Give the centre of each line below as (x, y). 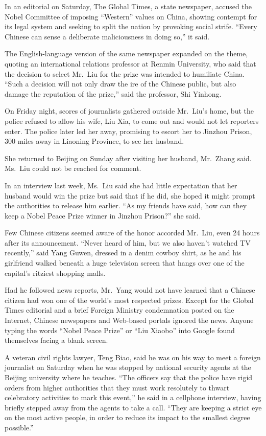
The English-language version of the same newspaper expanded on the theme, (126, 53)
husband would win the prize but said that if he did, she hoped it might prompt (130, 195)
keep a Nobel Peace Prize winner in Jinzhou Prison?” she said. (103, 215)
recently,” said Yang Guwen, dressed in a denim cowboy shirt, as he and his (123, 253)
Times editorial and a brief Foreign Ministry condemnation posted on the (119, 310)
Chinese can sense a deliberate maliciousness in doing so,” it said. (107, 36)
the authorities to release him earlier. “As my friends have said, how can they (126, 205)
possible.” (19, 427)
